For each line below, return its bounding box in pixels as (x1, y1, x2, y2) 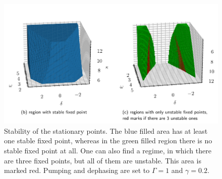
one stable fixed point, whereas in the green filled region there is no (4, 135, 212, 146)
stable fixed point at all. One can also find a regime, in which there (4, 145, 211, 156)
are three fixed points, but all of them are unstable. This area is (4, 155, 201, 165)
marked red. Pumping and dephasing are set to (4, 165, 150, 175)
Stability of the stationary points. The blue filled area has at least (4, 125, 208, 136)
